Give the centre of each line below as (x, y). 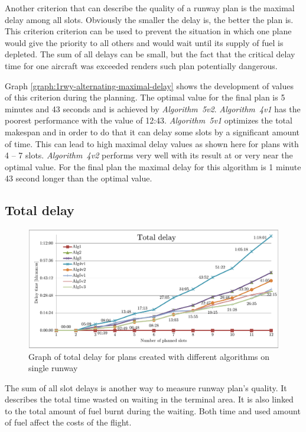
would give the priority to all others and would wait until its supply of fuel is (144, 42)
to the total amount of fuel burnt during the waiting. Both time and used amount (153, 410)
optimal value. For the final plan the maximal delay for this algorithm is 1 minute (153, 166)
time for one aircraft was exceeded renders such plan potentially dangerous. (141, 65)
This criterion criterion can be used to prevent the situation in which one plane (148, 31)
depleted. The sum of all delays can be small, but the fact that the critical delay (150, 54)
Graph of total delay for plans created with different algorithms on (149, 356)
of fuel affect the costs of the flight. (68, 422)
